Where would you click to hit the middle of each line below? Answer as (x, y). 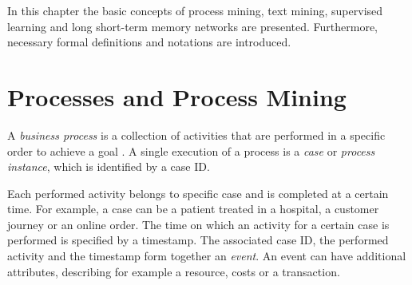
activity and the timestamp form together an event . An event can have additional (207, 256)
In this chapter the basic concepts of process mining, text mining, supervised (195, 10)
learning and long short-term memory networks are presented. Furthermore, (192, 26)
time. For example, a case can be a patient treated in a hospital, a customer (193, 209)
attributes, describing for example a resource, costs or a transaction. (174, 271)
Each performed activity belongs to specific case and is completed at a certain (198, 193)
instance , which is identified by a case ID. (109, 166)
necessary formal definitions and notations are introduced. (149, 42)
